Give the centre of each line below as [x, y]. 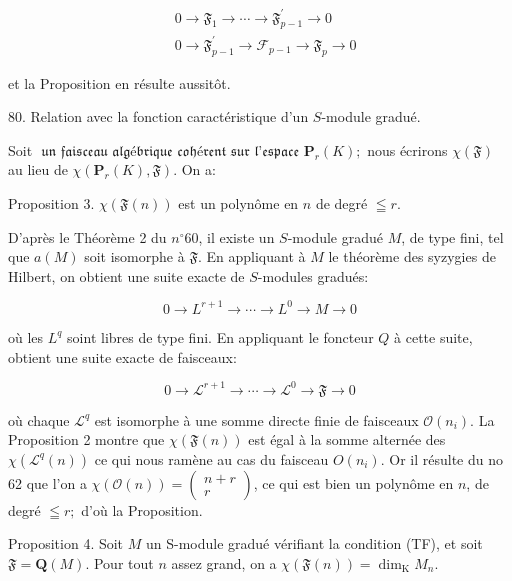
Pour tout [123, 562]
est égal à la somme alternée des [347, 439]
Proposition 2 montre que [86, 439]
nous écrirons [407, 149]
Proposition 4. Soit [66, 543]
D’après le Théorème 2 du [87, 236]
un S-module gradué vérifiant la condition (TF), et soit [314, 543]
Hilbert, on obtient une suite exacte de [126, 275]
